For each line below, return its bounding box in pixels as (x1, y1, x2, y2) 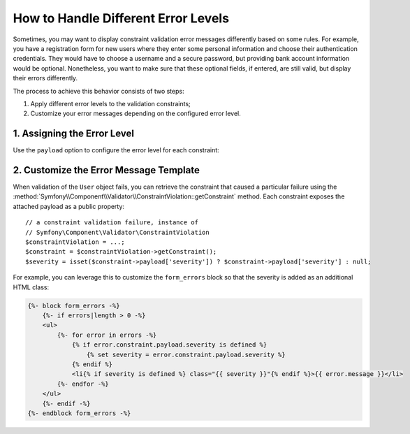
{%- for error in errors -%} (57, 331, 157, 339)
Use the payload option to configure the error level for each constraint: (13, 146, 219, 154)
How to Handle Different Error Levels (13, 10, 230, 26)
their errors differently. (13, 74, 78, 82)
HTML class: (13, 283, 50, 291)
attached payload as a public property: (13, 202, 125, 210)
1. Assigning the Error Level (13, 128, 135, 140)
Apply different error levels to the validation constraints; (30, 99, 191, 108)
